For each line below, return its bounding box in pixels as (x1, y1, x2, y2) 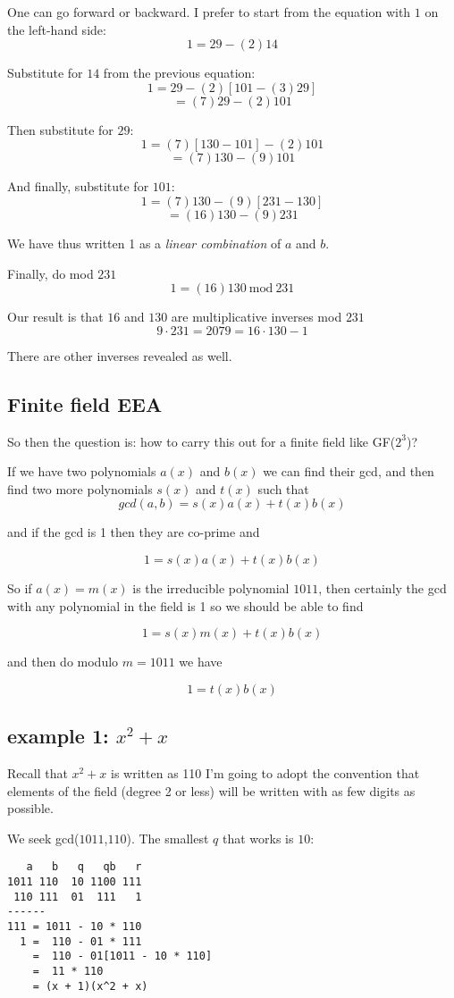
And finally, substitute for (7, 177, 149, 196)
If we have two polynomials (7, 462, 156, 481)
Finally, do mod (7, 264, 94, 282)
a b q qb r (26, 860, 142, 874)
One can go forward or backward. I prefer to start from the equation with (7, 3, 411, 21)
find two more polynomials (7, 479, 153, 498)
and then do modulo (7, 652, 119, 671)
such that (257, 479, 309, 498)
